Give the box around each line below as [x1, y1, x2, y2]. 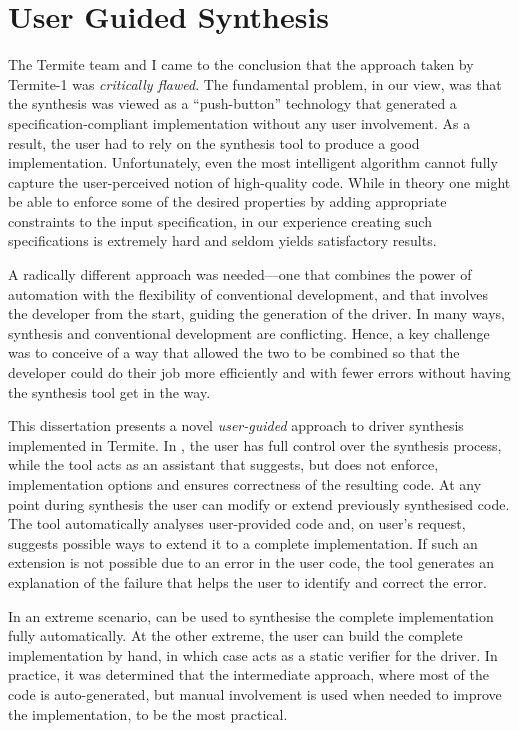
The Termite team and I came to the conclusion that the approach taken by [8, 54, 474, 75]
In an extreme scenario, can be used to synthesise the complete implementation [8, 605, 494, 626]
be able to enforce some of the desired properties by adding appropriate [8, 191, 447, 212]
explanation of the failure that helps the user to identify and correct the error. [8, 571, 487, 592]
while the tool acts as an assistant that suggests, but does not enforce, [8, 454, 439, 475]
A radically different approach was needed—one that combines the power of [8, 264, 472, 285]
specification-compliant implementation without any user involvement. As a [8, 112, 471, 133]
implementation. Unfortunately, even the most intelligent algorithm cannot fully [8, 152, 498, 173]
